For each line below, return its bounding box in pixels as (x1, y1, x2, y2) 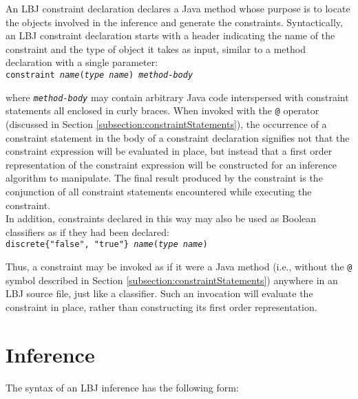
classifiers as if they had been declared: (6, 224, 169, 239)
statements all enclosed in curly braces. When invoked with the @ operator (6, 103, 319, 118)
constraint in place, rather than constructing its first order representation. (6, 299, 317, 314)
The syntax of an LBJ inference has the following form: (6, 380, 239, 394)
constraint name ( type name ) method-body (6, 69, 193, 80)
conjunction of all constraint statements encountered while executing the (6, 184, 312, 198)
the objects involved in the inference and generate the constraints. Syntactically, (6, 14, 343, 29)
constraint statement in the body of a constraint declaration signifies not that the (6, 130, 350, 144)
